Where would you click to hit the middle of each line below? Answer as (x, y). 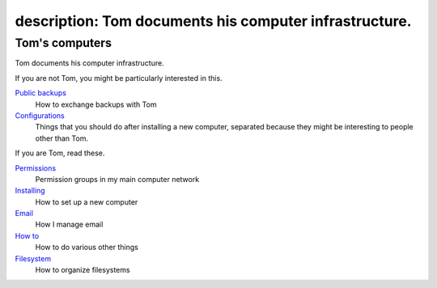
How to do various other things (87, 248)
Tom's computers (64, 43)
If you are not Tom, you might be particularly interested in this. (119, 78)
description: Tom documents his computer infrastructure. (213, 21)
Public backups (41, 93)
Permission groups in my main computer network (117, 179)
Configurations (40, 115)
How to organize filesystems (83, 270)
